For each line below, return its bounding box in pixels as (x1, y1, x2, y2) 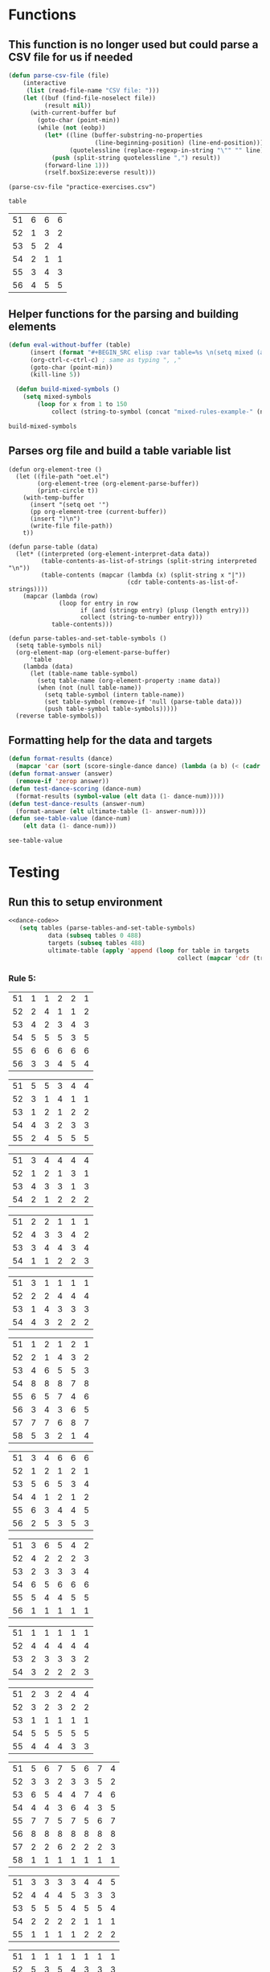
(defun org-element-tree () (8, 465, 103, 474)
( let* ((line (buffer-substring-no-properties (43, 131, 203, 139)
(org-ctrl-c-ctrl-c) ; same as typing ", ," (29, 355, 182, 364)
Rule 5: (8, 973, 36, 984)
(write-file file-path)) (29, 521, 113, 530)
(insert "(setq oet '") (29, 500, 110, 508)
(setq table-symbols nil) (15, 641, 103, 649)
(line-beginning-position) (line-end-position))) (94, 138, 264, 146)
